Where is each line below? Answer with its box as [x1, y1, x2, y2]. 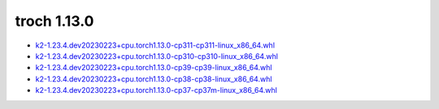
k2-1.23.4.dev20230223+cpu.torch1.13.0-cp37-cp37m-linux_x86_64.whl [35, 86, 278, 95]
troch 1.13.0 [15, 12, 94, 30]
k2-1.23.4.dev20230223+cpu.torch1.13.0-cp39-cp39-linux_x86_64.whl [35, 63, 272, 73]
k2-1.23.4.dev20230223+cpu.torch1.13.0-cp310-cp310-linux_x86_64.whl [35, 51, 278, 61]
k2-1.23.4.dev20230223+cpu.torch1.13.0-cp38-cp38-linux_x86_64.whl [35, 73, 272, 84]
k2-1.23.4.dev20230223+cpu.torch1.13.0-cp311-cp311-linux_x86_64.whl [35, 40, 276, 50]
